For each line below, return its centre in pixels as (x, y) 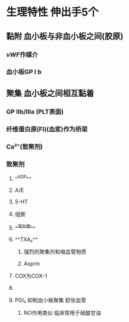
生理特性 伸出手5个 (53, 12)
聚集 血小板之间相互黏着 (50, 93)
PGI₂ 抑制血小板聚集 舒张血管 (51, 300)
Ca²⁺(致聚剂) (25, 147)
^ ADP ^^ (23, 178)
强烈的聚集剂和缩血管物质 (55, 252)
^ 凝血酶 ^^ (25, 227)
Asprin (32, 264)
